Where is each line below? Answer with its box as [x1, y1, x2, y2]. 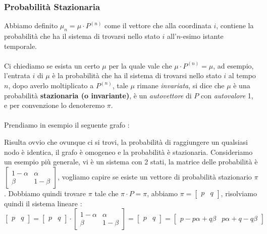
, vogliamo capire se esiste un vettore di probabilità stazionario [58, 171, 252, 182]
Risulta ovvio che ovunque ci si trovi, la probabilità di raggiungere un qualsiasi [4, 136, 248, 147]
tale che [94, 188, 119, 198]
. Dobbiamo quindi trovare [4, 188, 86, 198]
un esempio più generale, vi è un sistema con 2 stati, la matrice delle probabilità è [4, 156, 258, 167]
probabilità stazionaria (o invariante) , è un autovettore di [4, 90, 192, 100]
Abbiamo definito [4, 20, 58, 31]
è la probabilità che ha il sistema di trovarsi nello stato [52, 70, 222, 81]
